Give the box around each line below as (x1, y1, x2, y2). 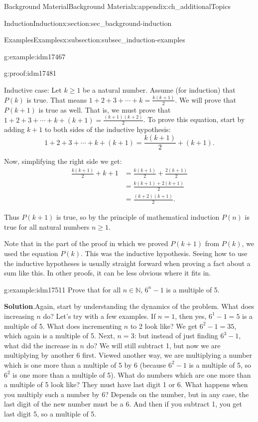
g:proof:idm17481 (4, 68, 57, 78)
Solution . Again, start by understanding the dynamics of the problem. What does (4, 301, 255, 311)
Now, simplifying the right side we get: (4, 156, 122, 166)
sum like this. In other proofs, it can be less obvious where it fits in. (4, 268, 211, 278)
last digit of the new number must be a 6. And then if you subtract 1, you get (4, 399, 242, 409)
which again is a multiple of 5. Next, (4, 330, 115, 341)
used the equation (4, 248, 58, 258)
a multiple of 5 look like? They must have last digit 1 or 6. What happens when (4, 379, 248, 390)
